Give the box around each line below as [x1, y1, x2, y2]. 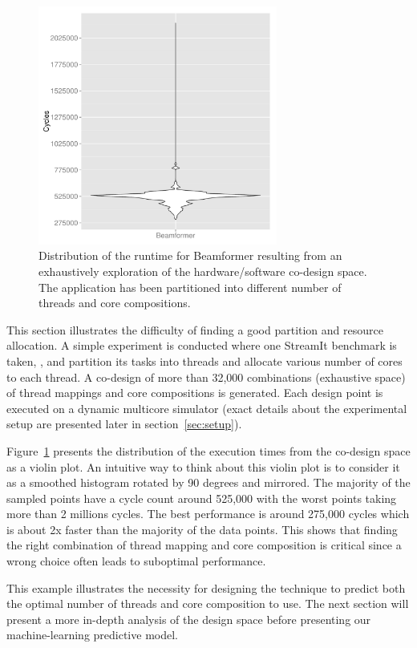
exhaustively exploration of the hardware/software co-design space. [38, 262, 367, 279]
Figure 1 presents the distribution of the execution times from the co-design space [6, 442, 411, 459]
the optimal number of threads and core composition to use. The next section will [6, 595, 409, 612]
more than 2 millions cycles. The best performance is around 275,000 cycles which [6, 505, 410, 522]
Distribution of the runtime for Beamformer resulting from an [38, 247, 342, 264]
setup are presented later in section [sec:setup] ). [6, 415, 242, 432]
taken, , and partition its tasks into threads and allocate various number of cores [6, 352, 403, 369]
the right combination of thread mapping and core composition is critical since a [6, 537, 402, 553]
